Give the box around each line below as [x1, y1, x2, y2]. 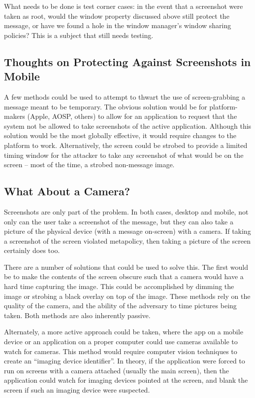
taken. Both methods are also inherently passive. [4, 310, 151, 320]
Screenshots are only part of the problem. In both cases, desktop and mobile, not [4, 206, 249, 217]
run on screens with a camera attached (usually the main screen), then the [4, 365, 229, 375]
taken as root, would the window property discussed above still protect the [4, 10, 229, 21]
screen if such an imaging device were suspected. [4, 385, 150, 395]
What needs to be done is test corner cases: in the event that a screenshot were [4, 1, 243, 11]
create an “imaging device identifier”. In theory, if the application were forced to [4, 356, 245, 366]
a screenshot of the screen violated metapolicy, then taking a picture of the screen [4, 235, 251, 246]
